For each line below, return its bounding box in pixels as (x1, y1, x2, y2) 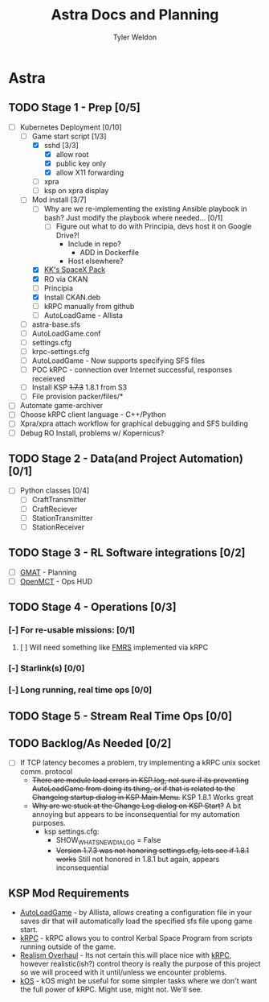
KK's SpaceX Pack (43, 265, 106, 274)
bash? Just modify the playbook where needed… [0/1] (43, 213, 223, 223)
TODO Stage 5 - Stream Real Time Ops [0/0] (8, 709, 233, 723)
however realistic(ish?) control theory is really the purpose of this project (19, 959, 261, 969)
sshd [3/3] (43, 140, 79, 150)
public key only (55, 159, 107, 168)
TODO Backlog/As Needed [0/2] (8, 736, 172, 750)
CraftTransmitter (31, 495, 87, 505)
